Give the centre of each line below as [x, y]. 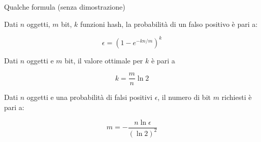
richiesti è [237, 97]
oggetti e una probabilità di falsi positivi [89, 97]
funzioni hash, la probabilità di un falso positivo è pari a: [169, 24]
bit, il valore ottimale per [104, 60]
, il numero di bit [184, 97]
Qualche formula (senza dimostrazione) [65, 7]
